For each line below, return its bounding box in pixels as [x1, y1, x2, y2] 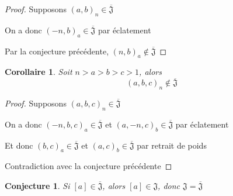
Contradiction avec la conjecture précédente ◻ [5, 160, 172, 172]
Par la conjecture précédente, [5, 44, 109, 57]
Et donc [5, 139, 33, 151]
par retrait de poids [137, 139, 207, 151]
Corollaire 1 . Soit [5, 66, 72, 78]
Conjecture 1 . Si [5, 179, 70, 191]
